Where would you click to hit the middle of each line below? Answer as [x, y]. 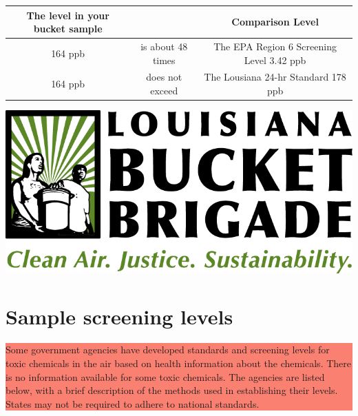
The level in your [68, 15]
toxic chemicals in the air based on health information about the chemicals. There [178, 363]
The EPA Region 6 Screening [275, 46]
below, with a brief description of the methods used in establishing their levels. [172, 390]
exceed [164, 90]
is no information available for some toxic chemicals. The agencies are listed [165, 376]
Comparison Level [275, 22]
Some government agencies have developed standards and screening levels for [168, 350]
